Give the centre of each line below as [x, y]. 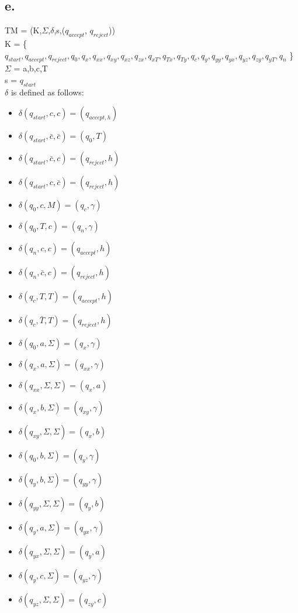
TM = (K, [23, 30]
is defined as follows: [47, 92]
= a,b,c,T [31, 68]
